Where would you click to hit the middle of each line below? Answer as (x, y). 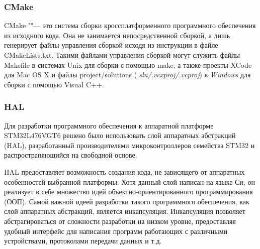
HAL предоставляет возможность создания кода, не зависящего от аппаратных (124, 171)
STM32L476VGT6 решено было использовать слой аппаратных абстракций (120, 135)
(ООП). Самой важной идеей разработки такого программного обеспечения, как (127, 201)
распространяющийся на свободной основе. (71, 155)
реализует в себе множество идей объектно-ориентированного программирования (128, 192)
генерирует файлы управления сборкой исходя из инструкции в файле (111, 45)
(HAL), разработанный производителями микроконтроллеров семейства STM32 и (129, 145)
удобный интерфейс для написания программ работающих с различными (116, 231)
